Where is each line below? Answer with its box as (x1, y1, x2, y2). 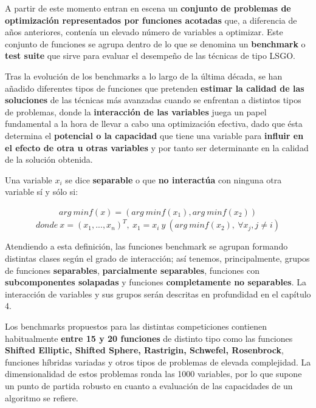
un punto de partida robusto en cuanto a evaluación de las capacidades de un (5, 379, 293, 392)
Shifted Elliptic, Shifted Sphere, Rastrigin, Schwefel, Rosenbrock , (5, 344, 284, 356)
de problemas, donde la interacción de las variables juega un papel (5, 105, 267, 118)
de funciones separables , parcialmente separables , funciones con (5, 263, 259, 276)
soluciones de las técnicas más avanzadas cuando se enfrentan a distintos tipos (5, 93, 301, 106)
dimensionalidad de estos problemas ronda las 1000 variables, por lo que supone (5, 367, 302, 380)
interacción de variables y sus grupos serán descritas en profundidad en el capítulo (5, 287, 311, 300)
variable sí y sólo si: (5, 185, 78, 198)
